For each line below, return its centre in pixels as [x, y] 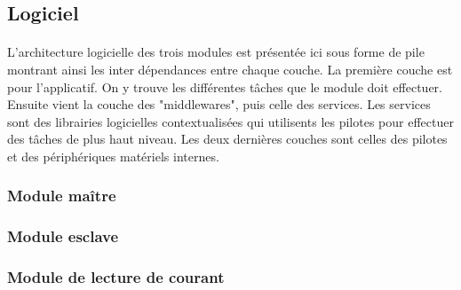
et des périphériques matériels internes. [113, 156]
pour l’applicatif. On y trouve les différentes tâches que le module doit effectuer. [225, 86]
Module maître [62, 196]
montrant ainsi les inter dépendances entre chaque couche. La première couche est [230, 69]
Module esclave [63, 236]
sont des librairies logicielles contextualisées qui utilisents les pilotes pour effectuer [230, 121]
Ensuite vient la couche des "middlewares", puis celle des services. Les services [219, 104]
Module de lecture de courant [116, 277]
